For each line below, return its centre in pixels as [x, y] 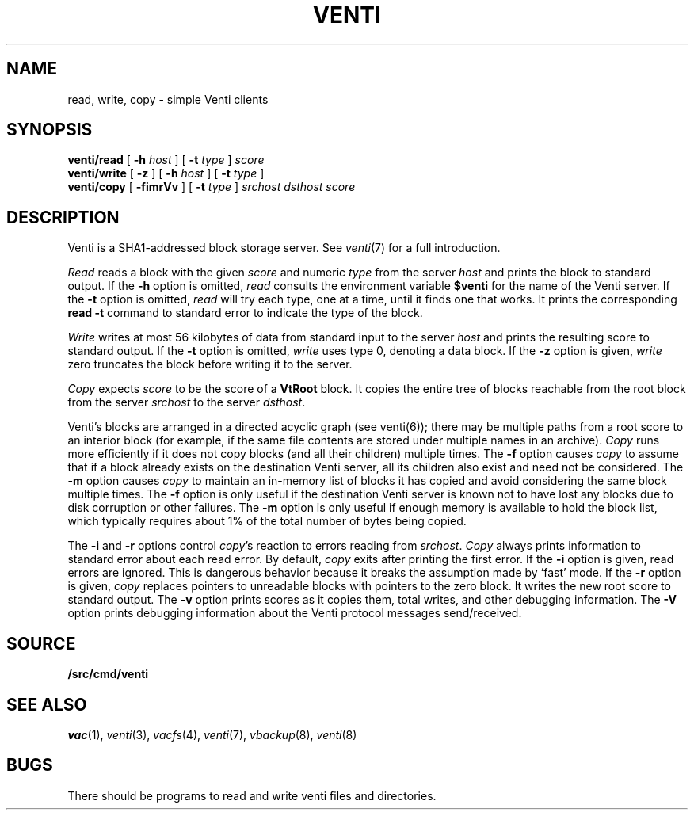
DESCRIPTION [63, 217]
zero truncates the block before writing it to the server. [210, 364]
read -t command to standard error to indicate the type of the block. [245, 313]
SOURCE [41, 643]
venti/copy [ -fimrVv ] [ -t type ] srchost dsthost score [212, 187]
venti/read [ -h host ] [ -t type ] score [166, 160]
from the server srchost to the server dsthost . [187, 402]
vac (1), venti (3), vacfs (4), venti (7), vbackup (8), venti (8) [212, 734]
